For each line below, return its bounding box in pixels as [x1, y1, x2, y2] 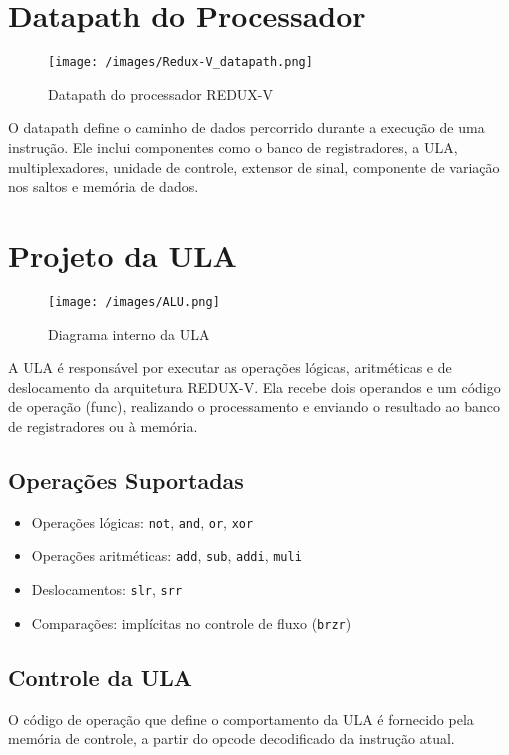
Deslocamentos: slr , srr [31, 579, 183, 600]
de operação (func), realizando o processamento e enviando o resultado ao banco [8, 396, 500, 417]
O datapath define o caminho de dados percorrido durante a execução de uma [8, 117, 485, 138]
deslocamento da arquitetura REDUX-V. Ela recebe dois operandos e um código [8, 376, 501, 397]
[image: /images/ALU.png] [48, 294, 220, 309]
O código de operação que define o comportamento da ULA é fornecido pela [8, 708, 474, 729]
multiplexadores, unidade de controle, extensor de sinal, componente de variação [8, 156, 500, 177]
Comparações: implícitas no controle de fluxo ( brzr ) [31, 612, 352, 633]
